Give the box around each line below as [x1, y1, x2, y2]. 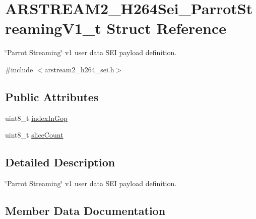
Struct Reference [106, 18, 227, 38]
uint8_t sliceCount [5, 129, 63, 140]
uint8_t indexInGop [5, 112, 68, 123]
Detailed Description [5, 154, 115, 170]
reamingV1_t [5, 18, 101, 38]
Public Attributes [5, 89, 99, 104]
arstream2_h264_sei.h [44, 64, 114, 74]
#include [5, 64, 33, 74]
